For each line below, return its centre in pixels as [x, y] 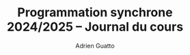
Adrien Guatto [95, 45]
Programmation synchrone [95, 13]
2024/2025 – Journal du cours [95, 27]
